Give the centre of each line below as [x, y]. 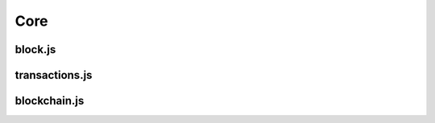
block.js [35, 49]
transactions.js [54, 75]
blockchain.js [50, 101]
